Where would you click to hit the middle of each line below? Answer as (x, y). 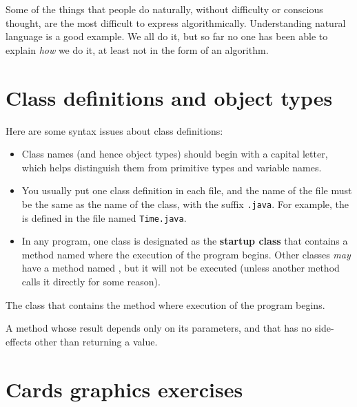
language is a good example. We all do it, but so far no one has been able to (167, 36)
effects (19, 341)
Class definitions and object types (169, 97)
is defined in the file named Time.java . (104, 217)
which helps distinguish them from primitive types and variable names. (172, 167)
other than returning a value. (96, 341)
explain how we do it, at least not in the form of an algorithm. (137, 49)
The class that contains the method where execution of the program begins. (165, 304)
